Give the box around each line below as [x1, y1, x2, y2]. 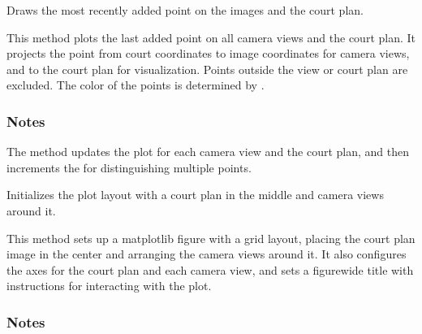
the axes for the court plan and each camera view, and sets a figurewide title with [6, 261, 414, 278]
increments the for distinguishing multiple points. [6, 158, 252, 176]
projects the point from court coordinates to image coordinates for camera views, [6, 45, 410, 62]
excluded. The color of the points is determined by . [6, 76, 265, 93]
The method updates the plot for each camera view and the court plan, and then [6, 143, 410, 160]
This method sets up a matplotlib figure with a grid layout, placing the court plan [6, 229, 416, 246]
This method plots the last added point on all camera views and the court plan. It [6, 28, 416, 46]
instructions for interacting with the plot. [6, 277, 212, 294]
